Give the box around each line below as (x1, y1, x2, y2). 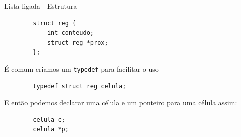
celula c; (33, 116, 65, 123)
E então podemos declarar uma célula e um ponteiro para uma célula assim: (4, 97, 237, 108)
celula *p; (33, 126, 69, 133)
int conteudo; (47, 29, 94, 37)
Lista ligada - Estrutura (4, 1, 77, 11)
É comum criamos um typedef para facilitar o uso (4, 63, 159, 74)
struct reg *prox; (47, 39, 108, 46)
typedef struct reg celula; (33, 82, 126, 90)
